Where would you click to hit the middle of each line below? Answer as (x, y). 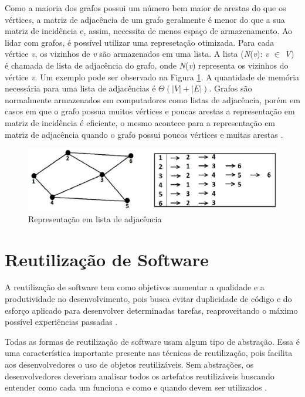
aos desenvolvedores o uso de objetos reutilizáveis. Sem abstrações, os (129, 364)
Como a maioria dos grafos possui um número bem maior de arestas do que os (145, 8)
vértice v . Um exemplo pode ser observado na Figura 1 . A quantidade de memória (152, 77)
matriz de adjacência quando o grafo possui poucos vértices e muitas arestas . (144, 134)
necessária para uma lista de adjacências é (80, 88)
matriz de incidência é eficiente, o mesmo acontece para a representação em (140, 122)
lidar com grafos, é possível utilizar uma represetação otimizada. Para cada (140, 42)
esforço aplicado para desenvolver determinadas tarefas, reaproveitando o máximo (151, 310)
